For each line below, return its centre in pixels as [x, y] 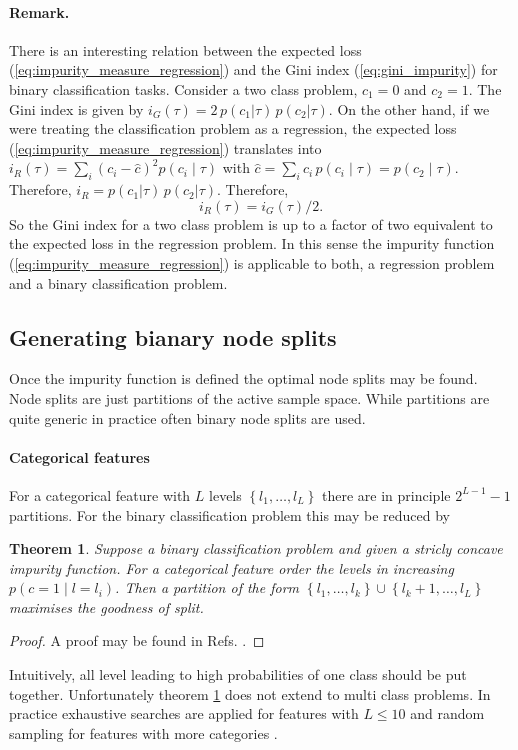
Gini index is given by [76, 108]
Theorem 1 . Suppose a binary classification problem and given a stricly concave [256, 548]
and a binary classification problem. [118, 282]
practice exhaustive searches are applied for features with [184, 713]
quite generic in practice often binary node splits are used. [187, 417]
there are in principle [386, 494]
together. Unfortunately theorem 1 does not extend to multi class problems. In [250, 693]
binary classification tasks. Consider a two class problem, [183, 88]
